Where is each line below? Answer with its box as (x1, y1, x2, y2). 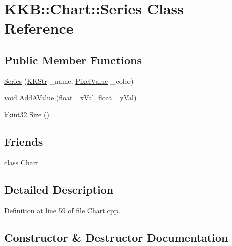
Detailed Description (4, 181, 114, 197)
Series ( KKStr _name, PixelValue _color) (4, 75, 134, 86)
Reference (4, 18, 74, 38)
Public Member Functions (4, 52, 142, 67)
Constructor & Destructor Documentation (4, 229, 228, 245)
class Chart (4, 157, 39, 167)
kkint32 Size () (4, 109, 49, 119)
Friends (4, 133, 43, 149)
